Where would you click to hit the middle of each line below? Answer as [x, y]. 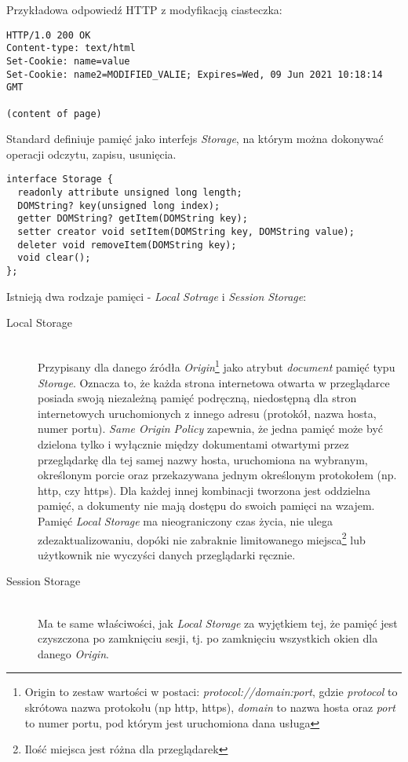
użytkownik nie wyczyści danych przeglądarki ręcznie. [167, 554]
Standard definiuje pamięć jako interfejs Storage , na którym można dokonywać [195, 139]
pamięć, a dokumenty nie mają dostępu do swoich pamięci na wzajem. [206, 506]
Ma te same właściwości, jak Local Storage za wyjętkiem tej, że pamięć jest [218, 623]
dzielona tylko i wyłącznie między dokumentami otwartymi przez [193, 444]
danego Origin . [73, 653]
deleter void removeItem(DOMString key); [127, 245]
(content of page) [54, 114]
